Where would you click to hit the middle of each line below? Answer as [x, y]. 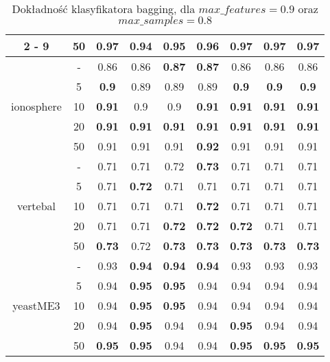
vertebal [36, 206]
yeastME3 [36, 305]
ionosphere [36, 106]
